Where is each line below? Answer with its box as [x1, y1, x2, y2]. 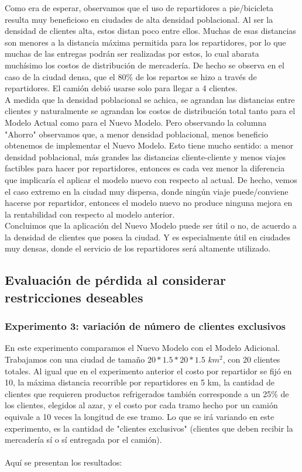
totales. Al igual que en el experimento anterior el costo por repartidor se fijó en [5, 364, 292, 377]
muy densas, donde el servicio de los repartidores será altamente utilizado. [5, 242, 271, 254]
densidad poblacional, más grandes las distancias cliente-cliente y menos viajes [5, 150, 286, 163]
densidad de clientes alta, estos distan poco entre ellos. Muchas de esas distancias [5, 25, 296, 37]
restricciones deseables [5, 288, 143, 306]
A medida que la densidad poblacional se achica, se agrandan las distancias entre [5, 93, 295, 105]
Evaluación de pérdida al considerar [5, 271, 226, 289]
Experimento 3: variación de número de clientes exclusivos [5, 319, 286, 333]
